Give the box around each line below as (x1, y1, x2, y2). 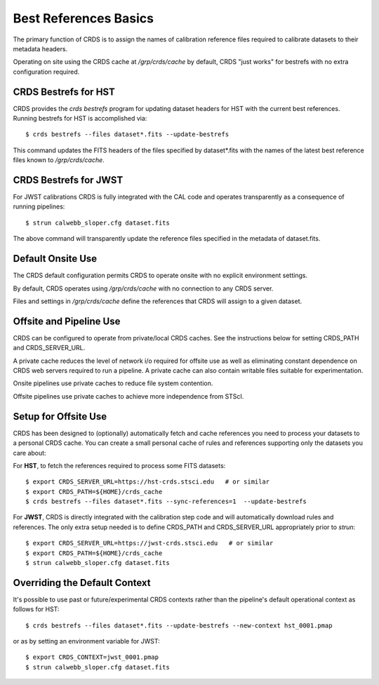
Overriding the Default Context (13, 576, 151, 589)
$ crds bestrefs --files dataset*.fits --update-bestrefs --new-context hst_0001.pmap (25, 621, 333, 630)
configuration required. (13, 67, 80, 76)
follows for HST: (13, 605, 60, 613)
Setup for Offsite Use (13, 411, 107, 423)
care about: (13, 448, 46, 457)
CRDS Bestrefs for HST (13, 86, 115, 98)
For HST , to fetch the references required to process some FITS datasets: (13, 461, 226, 470)
